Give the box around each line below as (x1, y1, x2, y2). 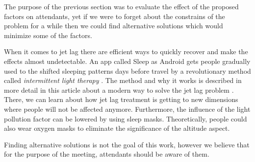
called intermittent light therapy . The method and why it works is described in (4, 75, 242, 85)
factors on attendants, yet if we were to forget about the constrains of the (4, 11, 225, 21)
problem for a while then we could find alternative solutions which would (4, 20, 223, 31)
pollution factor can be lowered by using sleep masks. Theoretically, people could (4, 113, 247, 123)
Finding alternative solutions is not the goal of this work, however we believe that (4, 139, 250, 149)
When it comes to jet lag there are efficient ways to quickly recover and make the (4, 46, 248, 57)
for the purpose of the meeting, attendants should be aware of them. (4, 149, 209, 159)
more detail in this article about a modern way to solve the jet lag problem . (4, 84, 234, 95)
